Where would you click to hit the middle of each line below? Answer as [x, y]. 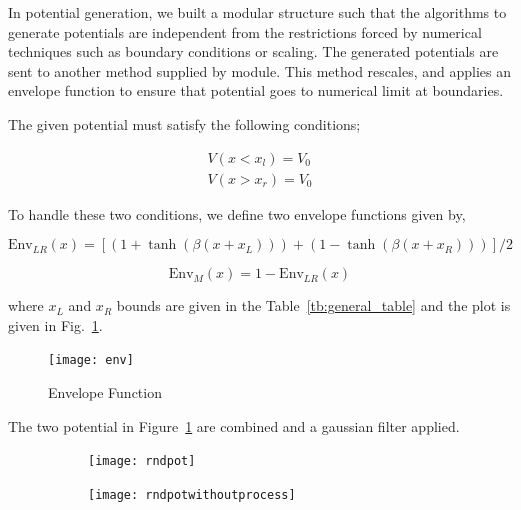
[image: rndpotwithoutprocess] [192, 494]
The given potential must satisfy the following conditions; [184, 123]
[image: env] [91, 360]
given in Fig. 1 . [55, 324]
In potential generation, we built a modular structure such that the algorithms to [257, 12]
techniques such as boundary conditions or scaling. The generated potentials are [253, 51]
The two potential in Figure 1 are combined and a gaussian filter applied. [234, 425]
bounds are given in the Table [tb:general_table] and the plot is [313, 305]
